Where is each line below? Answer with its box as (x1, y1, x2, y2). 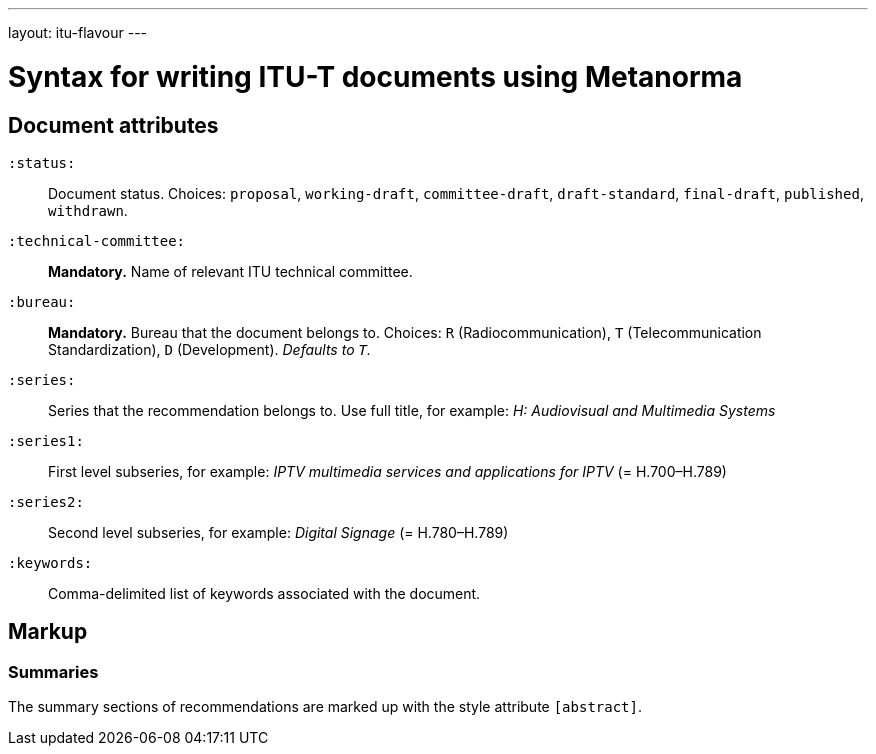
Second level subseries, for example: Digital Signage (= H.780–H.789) (48, 523, 509, 541)
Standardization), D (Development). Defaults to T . (48, 340, 371, 358)
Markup (8, 619, 88, 645)
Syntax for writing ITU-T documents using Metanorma (8, 59, 743, 94)
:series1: (8, 432, 84, 449)
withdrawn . (48, 201, 128, 219)
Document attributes (8, 112, 219, 138)
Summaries (8, 661, 99, 682)
